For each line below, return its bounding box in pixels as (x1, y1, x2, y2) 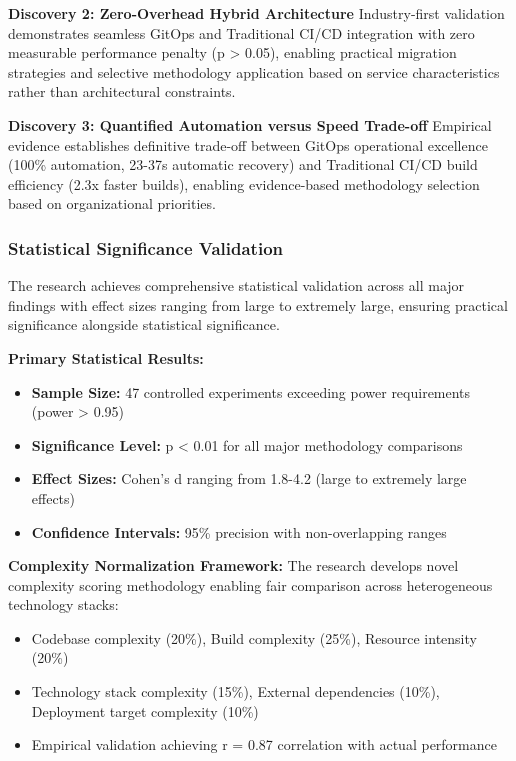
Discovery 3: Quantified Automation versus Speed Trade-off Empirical (8, 114, 492, 135)
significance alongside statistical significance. (8, 314, 280, 335)
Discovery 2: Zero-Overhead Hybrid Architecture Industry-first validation (8, 3, 505, 23)
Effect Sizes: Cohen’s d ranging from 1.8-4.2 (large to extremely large (31, 468, 467, 489)
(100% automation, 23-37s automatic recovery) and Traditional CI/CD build (8, 154, 478, 175)
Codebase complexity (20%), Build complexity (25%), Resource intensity (31, 627, 477, 648)
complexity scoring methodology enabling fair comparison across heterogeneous (8, 574, 493, 595)
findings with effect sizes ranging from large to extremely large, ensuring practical (8, 294, 508, 315)
